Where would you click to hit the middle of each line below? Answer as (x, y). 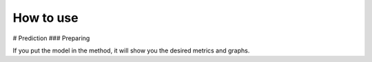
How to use (45, 18)
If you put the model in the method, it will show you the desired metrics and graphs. (131, 50)
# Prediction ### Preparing (51, 38)
